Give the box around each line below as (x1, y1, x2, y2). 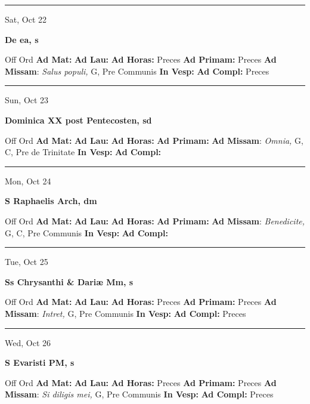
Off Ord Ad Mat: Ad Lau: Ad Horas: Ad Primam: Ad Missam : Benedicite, (5, 214, 305, 227)
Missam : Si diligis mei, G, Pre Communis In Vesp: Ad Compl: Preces (5, 388, 274, 400)
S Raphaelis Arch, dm (5, 195, 97, 207)
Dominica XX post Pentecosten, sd (5, 113, 152, 126)
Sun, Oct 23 (5, 94, 49, 106)
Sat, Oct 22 (5, 13, 46, 25)
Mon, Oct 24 (5, 174, 51, 187)
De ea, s (5, 33, 39, 45)
